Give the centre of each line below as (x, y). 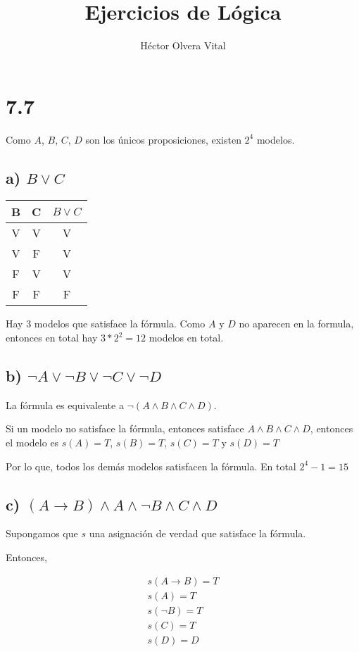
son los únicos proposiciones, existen (163, 139)
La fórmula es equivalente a (65, 405)
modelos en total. (186, 338)
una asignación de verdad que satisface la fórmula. (197, 533)
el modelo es (32, 443)
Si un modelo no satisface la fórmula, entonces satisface (125, 428)
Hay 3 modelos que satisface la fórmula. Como (106, 324)
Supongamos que (42, 533)
